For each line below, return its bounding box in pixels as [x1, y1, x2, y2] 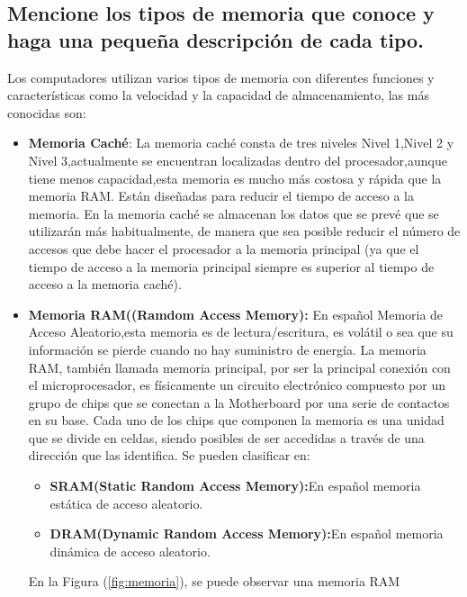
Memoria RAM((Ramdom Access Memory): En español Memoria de [28, 304, 444, 323]
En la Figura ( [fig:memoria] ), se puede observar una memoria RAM [28, 572, 400, 591]
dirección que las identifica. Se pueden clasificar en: [28, 446, 310, 465]
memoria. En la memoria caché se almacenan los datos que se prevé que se [28, 204, 439, 222]
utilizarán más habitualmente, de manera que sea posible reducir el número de [28, 222, 461, 240]
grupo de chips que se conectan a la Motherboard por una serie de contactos [28, 393, 450, 412]
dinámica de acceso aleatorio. [49, 541, 211, 560]
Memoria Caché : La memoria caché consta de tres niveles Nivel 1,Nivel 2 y [28, 133, 454, 152]
